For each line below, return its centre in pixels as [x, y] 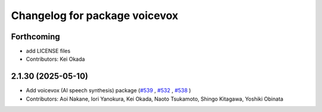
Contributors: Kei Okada [55, 59]
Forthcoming [35, 37]
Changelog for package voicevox [95, 15]
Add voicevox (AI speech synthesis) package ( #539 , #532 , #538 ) [109, 91]
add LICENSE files [48, 51]
